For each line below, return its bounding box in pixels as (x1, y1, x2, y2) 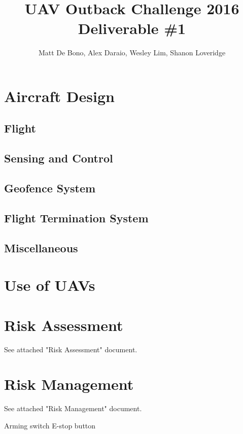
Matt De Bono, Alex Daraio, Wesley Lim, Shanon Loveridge (38, 47, 226, 58)
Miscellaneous (4, 240, 78, 255)
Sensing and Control (4, 150, 113, 166)
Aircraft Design (4, 85, 115, 106)
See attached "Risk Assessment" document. (4, 344, 137, 354)
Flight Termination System (4, 210, 149, 225)
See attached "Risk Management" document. (4, 403, 142, 414)
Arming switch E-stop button (4, 420, 96, 430)
